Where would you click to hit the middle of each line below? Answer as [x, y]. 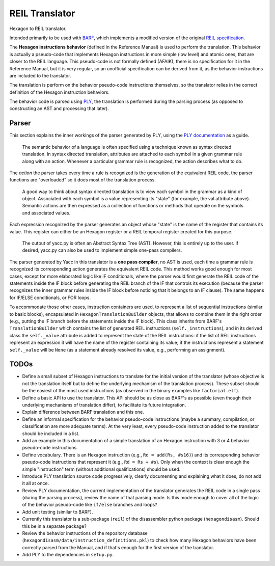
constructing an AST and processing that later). [59, 109]
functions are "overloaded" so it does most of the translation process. [83, 180]
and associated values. [46, 213]
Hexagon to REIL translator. [38, 29]
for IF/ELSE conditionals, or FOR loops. [50, 298]
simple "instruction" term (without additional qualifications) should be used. [101, 469]
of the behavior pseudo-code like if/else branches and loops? [90, 505]
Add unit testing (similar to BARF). [58, 511]
